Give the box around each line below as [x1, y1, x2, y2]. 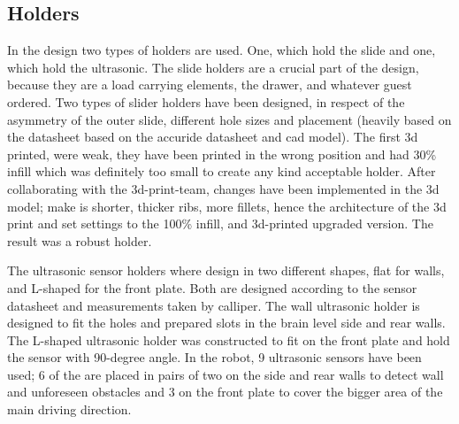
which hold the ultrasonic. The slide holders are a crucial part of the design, [7, 58, 419, 76]
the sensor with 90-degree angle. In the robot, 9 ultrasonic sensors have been [7, 348, 422, 366]
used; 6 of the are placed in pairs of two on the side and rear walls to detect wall [7, 365, 444, 383]
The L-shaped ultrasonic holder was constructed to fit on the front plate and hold [7, 330, 450, 349]
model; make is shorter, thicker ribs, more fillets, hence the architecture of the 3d [7, 197, 447, 215]
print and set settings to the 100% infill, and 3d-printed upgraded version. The [7, 214, 433, 233]
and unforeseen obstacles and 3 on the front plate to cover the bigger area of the [7, 382, 443, 401]
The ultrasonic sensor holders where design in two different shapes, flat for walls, [7, 261, 445, 280]
